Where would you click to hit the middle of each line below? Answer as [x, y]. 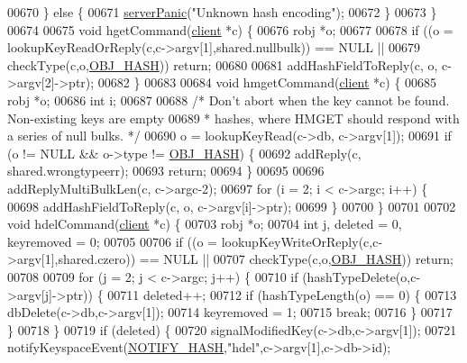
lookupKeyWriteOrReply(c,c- [302, 241]
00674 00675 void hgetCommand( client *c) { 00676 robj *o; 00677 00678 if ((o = [230, 29]
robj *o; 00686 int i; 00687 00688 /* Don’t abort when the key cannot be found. [229, 100]
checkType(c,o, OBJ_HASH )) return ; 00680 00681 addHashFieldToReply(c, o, [223, 64]
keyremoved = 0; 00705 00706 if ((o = [112, 241]
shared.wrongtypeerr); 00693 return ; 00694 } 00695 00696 [166, 171]
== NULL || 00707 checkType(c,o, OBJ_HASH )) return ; [297, 259]
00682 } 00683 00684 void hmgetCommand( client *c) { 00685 [267, 82]
